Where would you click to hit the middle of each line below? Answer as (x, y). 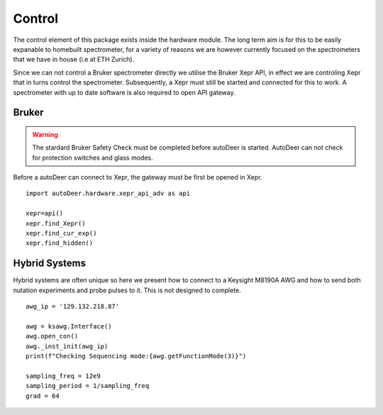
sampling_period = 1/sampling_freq (88, 386)
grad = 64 (43, 396)
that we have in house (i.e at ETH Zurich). (74, 60)
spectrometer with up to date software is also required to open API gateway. (124, 92)
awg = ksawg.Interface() (69, 326)
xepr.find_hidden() (60, 243)
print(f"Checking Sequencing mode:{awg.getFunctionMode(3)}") (136, 356)
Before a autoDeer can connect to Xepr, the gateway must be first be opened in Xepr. (138, 177)
